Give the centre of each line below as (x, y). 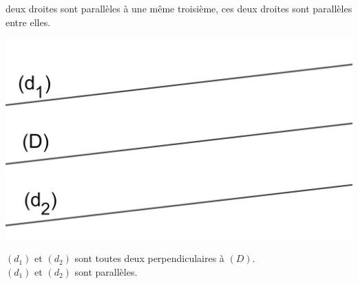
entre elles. (28, 22)
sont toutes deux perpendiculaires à (149, 258)
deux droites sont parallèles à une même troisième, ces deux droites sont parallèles (179, 8)
